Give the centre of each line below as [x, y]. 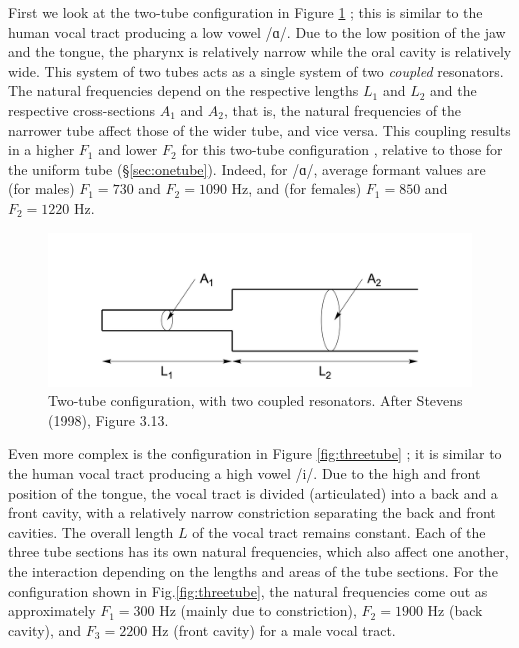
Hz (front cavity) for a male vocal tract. [273, 629]
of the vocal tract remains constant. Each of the [339, 531]
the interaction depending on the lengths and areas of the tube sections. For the [253, 570]
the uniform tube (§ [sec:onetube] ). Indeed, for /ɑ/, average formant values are [247, 168]
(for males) [41, 188]
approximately [52, 610]
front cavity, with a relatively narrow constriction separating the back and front [252, 512]
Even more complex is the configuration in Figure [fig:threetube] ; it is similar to [255, 453]
